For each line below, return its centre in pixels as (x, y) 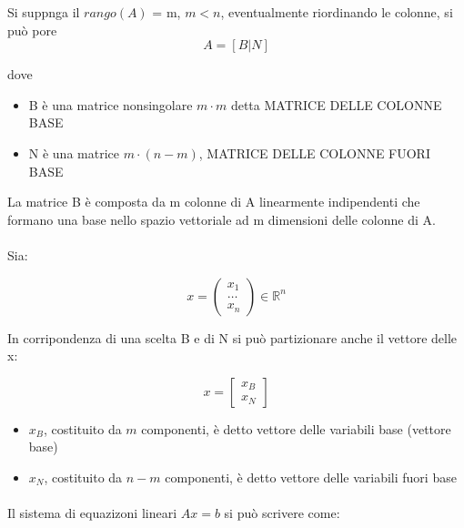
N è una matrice (74, 152)
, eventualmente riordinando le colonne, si (337, 12)
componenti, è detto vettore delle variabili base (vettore (296, 428)
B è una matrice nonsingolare (111, 104)
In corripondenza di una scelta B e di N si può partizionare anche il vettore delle (232, 337)
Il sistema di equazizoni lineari (92, 513)
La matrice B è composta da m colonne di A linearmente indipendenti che (214, 202)
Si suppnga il (44, 12)
